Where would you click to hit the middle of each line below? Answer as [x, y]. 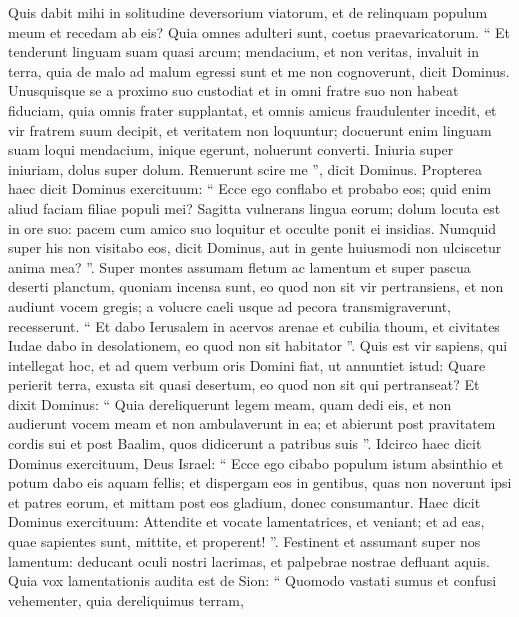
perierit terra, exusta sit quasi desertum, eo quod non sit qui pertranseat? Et [244, 384]
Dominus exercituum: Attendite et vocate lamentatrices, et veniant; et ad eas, [246, 521]
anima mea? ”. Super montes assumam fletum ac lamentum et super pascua [239, 266]
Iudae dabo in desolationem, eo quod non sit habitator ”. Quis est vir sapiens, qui [258, 345]
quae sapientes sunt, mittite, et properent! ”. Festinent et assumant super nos [244, 541]
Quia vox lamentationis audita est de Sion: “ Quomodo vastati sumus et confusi [252, 580]
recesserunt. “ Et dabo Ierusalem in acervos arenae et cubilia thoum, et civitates [254, 325]
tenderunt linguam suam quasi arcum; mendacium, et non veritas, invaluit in [243, 51]
